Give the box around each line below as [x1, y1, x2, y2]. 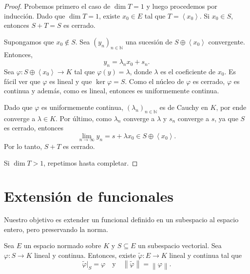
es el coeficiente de [160, 66, 216, 76]
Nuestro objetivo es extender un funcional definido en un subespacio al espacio [4, 214, 239, 225]
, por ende [216, 102, 247, 112]
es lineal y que [49, 76, 92, 86]
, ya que [214, 113, 238, 123]
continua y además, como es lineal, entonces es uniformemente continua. [4, 85, 219, 96]
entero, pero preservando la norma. [4, 224, 108, 234]
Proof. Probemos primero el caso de [4, 1, 111, 11]
